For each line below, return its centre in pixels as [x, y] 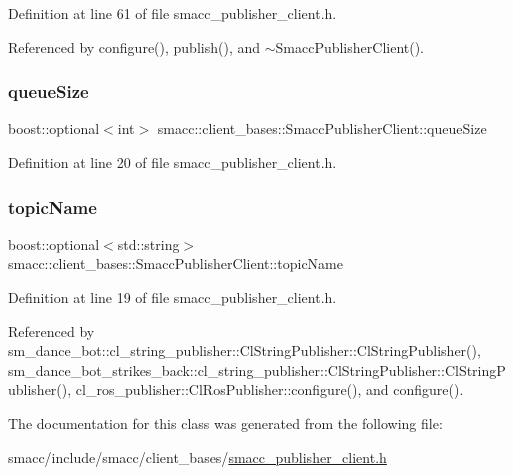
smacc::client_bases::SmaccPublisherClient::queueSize [322, 128]
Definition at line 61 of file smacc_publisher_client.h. [172, 13]
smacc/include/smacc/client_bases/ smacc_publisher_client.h [197, 456]
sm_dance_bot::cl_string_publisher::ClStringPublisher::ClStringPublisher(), [244, 350]
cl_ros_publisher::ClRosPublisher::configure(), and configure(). [269, 389]
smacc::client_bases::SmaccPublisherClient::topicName [175, 263]
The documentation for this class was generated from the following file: [225, 422]
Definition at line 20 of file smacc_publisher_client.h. [172, 162]
